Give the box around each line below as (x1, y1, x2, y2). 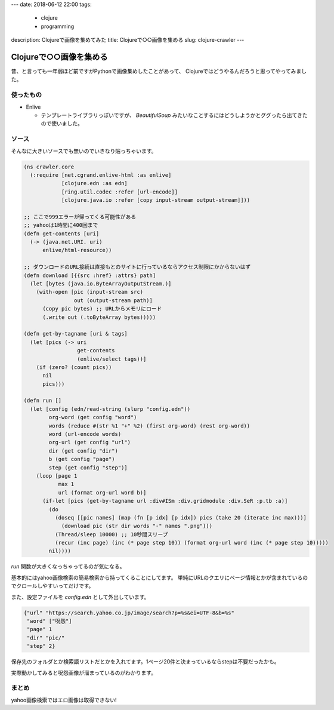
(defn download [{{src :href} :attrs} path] (23, 272, 156, 279)
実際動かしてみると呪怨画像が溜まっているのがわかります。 (11, 669, 156, 676)
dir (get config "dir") (48, 447, 119, 454)
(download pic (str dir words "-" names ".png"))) (61, 522, 213, 530)
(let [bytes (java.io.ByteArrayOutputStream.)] (30, 280, 172, 287)
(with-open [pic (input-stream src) (36, 288, 143, 296)
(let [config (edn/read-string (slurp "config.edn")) (30, 405, 191, 412)
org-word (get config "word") (48, 414, 137, 421)
